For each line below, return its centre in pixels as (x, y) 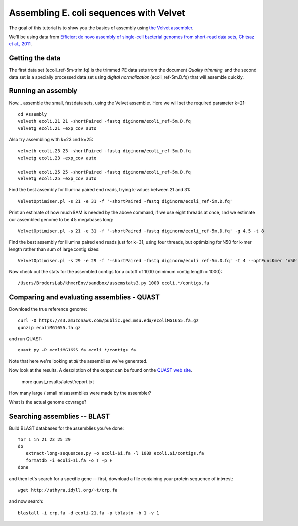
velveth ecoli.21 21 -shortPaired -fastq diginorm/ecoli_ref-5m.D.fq (105, 121)
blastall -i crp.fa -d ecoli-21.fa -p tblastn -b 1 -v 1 (89, 513)
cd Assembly (33, 114)
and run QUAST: (26, 339)
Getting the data (35, 58)
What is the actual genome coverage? (48, 402)
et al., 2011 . (21, 44)
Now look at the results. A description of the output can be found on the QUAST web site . (101, 370)
